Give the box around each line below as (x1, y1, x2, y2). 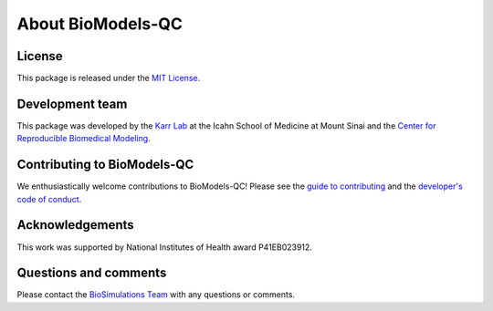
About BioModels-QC (16, 14, 183, 34)
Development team (16, 96, 128, 111)
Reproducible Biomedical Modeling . (16, 133, 151, 144)
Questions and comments (16, 265, 167, 281)
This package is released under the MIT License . (16, 73, 201, 84)
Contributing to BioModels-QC (16, 157, 194, 172)
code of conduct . (16, 193, 82, 204)
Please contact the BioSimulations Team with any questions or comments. (16, 289, 296, 300)
